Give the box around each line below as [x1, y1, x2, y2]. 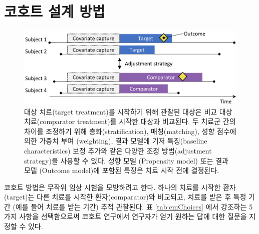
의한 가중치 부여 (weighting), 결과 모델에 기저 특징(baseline [24, 135, 207, 146]
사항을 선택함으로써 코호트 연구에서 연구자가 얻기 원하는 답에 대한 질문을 [19, 211, 247, 221]
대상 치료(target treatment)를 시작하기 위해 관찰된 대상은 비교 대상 [24, 106, 232, 116]
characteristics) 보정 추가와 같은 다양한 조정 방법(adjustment [24, 145, 212, 155]
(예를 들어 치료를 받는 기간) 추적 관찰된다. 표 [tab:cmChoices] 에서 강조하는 [13, 201, 247, 211]
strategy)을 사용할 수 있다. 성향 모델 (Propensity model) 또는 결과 [24, 155, 228, 165]
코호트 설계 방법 [4, 1, 105, 21]
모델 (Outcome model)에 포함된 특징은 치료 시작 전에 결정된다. [24, 165, 219, 175]
